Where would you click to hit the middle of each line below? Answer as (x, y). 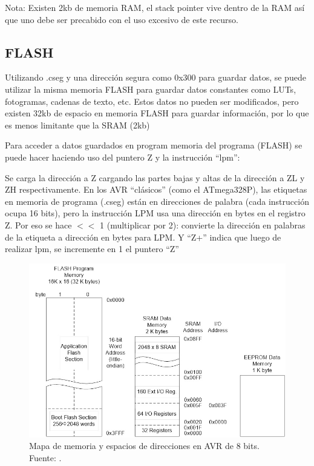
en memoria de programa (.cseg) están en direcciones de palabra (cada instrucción (157, 201)
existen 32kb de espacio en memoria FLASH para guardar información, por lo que (157, 113)
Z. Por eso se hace (38, 225)
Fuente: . (45, 457)
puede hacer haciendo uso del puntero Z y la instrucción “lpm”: (123, 157)
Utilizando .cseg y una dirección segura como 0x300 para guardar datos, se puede (155, 77)
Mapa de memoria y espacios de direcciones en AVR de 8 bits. (144, 446)
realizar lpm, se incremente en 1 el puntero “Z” (92, 249)
